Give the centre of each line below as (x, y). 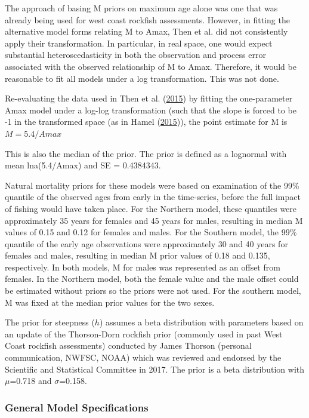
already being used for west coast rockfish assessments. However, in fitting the (147, 19)
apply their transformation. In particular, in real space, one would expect (139, 43)
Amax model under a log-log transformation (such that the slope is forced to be (151, 110)
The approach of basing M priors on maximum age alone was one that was (141, 8)
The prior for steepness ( (50, 322)
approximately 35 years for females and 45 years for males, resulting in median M (154, 220)
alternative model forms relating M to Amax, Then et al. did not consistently (146, 31)
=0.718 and (31, 381)
